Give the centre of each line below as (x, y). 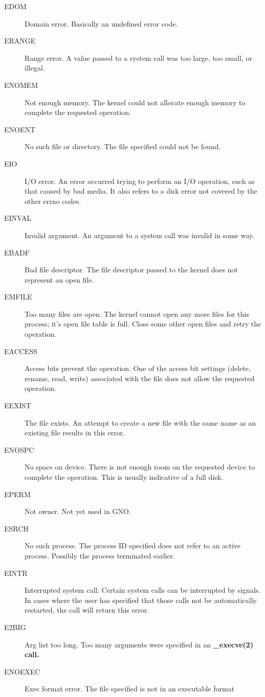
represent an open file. (59, 279)
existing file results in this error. (75, 433)
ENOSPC (19, 449)
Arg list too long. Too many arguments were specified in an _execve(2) (139, 644)
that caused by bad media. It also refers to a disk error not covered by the (141, 191)
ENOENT (20, 129)
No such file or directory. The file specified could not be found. (123, 146)
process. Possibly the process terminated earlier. (100, 555)
